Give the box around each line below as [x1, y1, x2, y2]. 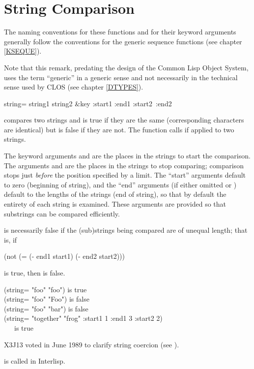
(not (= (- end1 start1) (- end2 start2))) [4, 251, 125, 261]
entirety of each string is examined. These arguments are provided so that [4, 199, 226, 209]
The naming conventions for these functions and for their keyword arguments [4, 27, 236, 37]
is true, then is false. [4, 268, 65, 277]
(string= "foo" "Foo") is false [4, 294, 89, 304]
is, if [4, 234, 17, 245]
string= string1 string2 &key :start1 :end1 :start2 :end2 [4, 98, 172, 108]
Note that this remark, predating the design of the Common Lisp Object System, [4, 62, 249, 72]
